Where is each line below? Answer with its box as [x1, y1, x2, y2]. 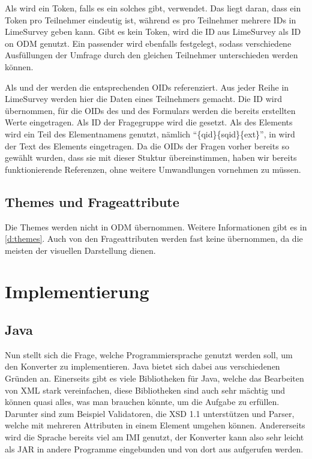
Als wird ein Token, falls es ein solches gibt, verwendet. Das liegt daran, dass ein [5, 2, 301, 14]
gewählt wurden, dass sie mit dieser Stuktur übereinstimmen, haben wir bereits [5, 151, 297, 164]
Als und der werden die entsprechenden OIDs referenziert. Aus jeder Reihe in [5, 80, 289, 93]
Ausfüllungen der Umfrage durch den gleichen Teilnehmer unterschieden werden [5, 49, 298, 61]
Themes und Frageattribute [5, 192, 179, 211]
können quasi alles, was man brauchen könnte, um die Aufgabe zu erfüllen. [5, 395, 280, 408]
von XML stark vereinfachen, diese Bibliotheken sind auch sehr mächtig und [5, 383, 286, 396]
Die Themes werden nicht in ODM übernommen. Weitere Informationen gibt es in [5, 220, 307, 233]
